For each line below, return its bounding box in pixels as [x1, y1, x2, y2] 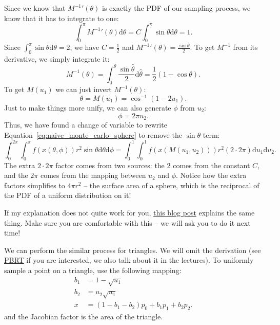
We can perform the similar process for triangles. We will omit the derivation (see [4, 244, 261, 255]
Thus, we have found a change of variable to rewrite [4, 119, 167, 130]
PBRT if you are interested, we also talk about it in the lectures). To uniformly [4, 255, 254, 265]
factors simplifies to [4, 179, 65, 190]
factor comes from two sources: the [55, 159, 165, 170]
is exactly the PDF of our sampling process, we [102, 3, 251, 13]
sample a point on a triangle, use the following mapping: [4, 264, 182, 275]
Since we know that [4, 3, 66, 13]
